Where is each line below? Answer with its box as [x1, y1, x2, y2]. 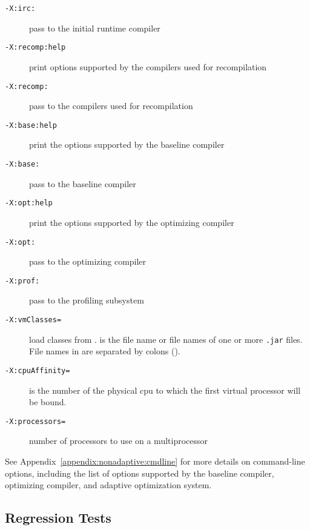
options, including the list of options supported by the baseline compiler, [5, 466, 274, 479]
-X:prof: [5, 276, 40, 285]
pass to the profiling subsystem [29, 294, 144, 306]
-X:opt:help [5, 199, 53, 208]
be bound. [29, 396, 67, 408]
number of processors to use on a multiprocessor [29, 434, 208, 447]
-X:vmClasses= [5, 316, 62, 324]
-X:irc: [5, 4, 36, 13]
